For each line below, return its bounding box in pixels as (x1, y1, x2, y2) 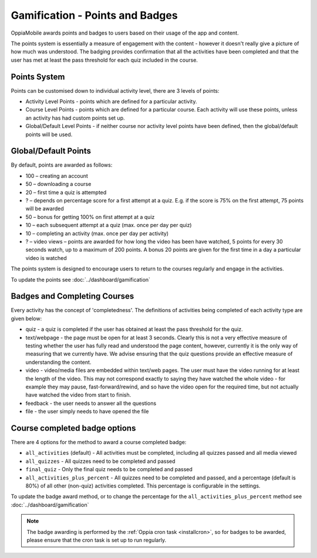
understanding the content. (25, 359, 92, 366)
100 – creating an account (25, 172, 88, 179)
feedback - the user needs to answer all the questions (25, 400, 157, 407)
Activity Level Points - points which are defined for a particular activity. (25, 98, 197, 105)
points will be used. (25, 131, 73, 138)
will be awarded (25, 205, 64, 212)
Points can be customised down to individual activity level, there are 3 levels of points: (11, 87, 220, 94)
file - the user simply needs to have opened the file (25, 408, 149, 415)
